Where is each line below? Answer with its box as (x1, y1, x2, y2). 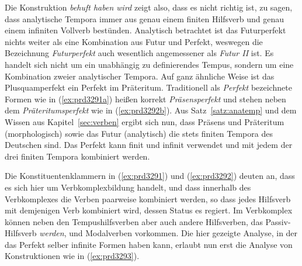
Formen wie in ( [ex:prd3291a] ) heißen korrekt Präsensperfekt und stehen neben (5, 92, 286, 105)
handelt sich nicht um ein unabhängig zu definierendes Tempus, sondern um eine (5, 58, 294, 70)
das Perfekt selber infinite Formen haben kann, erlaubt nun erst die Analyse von (5, 238, 293, 250)
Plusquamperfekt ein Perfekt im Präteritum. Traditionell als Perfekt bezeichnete (5, 81, 292, 94)
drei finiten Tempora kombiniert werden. (5, 150, 150, 162)
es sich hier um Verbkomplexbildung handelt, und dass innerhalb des (5, 181, 251, 193)
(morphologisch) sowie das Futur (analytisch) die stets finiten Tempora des (5, 127, 273, 139)
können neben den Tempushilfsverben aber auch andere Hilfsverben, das (5, 215, 263, 227)
